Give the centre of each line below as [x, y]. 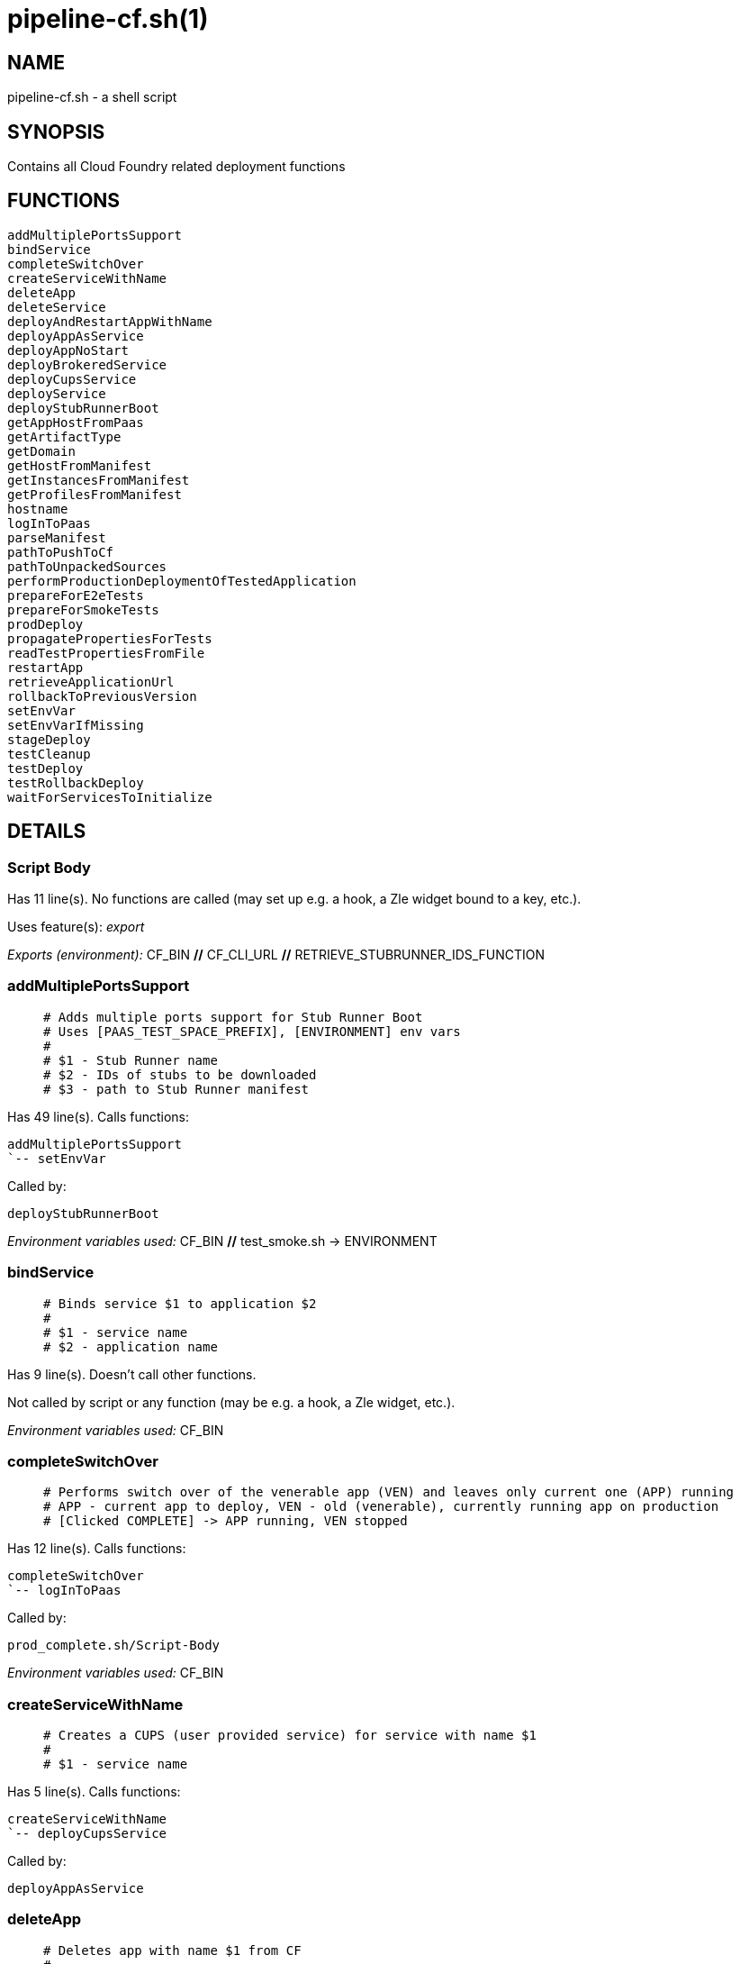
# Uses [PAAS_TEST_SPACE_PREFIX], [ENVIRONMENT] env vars [252, 1031]
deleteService [57, 307]
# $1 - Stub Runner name [131, 1060]
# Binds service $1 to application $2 [180, 1303]
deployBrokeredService [87, 364]
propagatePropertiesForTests [110, 638]
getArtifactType [64, 436]
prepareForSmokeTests [83, 609]
